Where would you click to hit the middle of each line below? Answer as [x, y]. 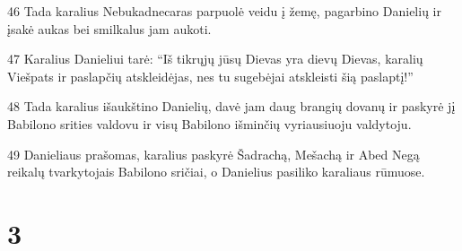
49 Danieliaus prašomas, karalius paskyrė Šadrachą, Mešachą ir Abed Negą [214, 154]
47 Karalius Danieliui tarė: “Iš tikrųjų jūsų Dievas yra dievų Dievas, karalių [215, 59]
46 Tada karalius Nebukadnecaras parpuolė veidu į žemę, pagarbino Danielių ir [224, 11]
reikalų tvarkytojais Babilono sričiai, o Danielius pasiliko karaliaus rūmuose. [216, 172]
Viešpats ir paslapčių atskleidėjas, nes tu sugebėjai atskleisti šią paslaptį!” [210, 76]
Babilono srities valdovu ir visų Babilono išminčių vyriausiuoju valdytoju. [209, 123]
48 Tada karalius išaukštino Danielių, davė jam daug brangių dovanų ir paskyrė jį [231, 106]
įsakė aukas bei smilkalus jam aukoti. [109, 28]
